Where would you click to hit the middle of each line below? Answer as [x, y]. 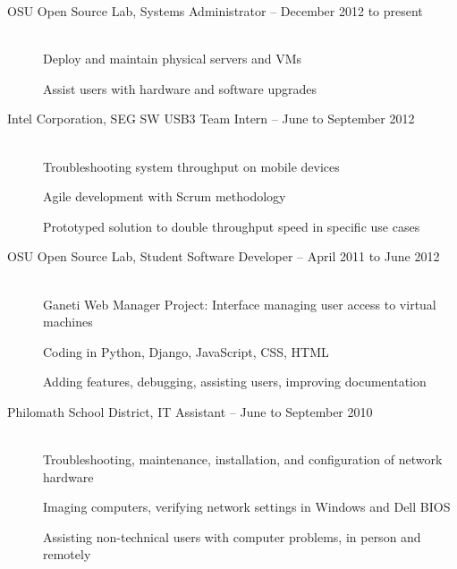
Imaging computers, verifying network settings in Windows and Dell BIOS [247, 507]
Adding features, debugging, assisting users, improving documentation [235, 382]
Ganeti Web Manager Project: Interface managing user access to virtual [240, 304]
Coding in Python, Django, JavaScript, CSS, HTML [186, 351]
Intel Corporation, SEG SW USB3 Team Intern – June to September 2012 [211, 119]
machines [68, 322]
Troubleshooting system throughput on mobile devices [191, 166]
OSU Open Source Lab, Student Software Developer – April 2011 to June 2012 [224, 256]
